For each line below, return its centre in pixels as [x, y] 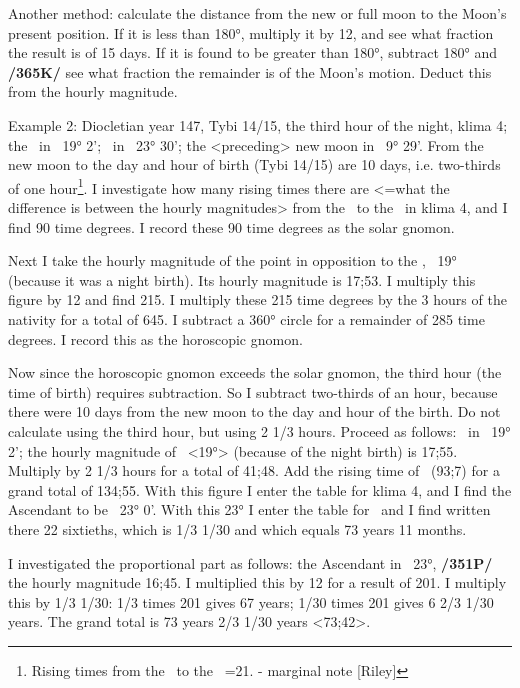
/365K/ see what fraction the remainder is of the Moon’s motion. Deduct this [250, 71]
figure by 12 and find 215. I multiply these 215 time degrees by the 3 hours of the [257, 299]
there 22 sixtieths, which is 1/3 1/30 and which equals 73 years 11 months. [237, 528]
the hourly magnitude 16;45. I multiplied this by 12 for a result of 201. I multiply [257, 582]
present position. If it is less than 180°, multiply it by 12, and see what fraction [251, 32]
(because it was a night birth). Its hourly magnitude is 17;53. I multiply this [242, 279]
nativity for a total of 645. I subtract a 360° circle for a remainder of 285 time [246, 318]
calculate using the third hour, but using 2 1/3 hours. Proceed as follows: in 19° [259, 430]
